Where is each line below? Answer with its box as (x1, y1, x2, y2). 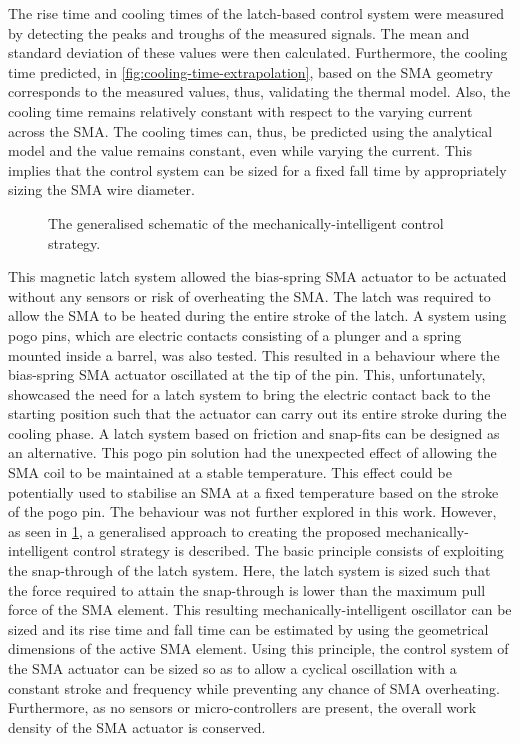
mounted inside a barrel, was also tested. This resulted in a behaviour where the (8, 344, 500, 365)
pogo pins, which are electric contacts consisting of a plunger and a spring (8, 324, 462, 345)
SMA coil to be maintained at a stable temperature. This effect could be (8, 462, 452, 483)
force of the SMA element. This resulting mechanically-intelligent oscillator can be (8, 599, 512, 620)
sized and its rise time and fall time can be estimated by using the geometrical (8, 618, 489, 639)
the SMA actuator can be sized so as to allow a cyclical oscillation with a (8, 658, 457, 678)
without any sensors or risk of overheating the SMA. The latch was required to (8, 285, 491, 306)
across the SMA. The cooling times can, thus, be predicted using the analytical (8, 120, 493, 141)
